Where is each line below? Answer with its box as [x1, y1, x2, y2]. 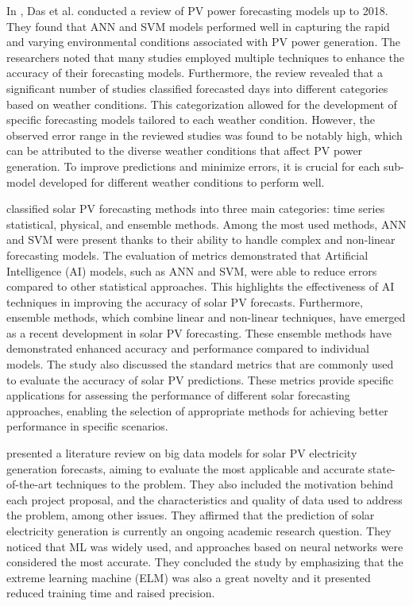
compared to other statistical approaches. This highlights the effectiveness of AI [6, 278, 395, 295]
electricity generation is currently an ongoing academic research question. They [6, 523, 392, 538]
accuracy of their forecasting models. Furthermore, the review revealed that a [6, 64, 383, 81]
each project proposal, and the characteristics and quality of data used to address [6, 491, 403, 508]
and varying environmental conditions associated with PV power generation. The [6, 33, 401, 50]
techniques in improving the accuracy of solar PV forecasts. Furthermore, [6, 293, 363, 310]
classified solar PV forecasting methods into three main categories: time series [6, 200, 385, 217]
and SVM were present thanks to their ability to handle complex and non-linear [6, 231, 396, 248]
